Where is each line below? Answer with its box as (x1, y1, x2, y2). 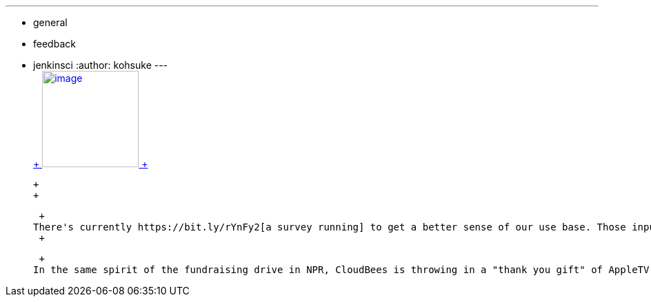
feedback (33, 38, 76, 50)
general (33, 17, 68, 28)
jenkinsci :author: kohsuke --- (33, 59, 168, 71)
